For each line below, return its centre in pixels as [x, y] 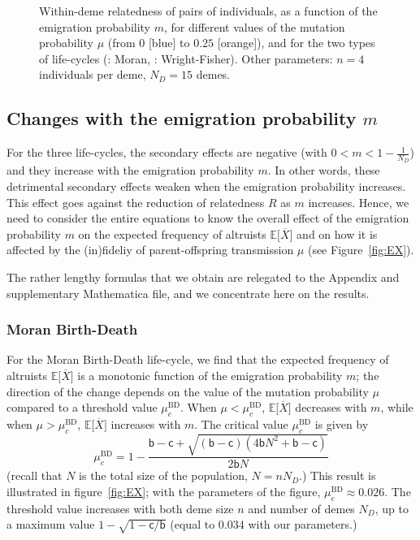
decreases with [331, 407]
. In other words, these [324, 170]
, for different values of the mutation [254, 26]
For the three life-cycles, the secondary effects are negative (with [167, 152]
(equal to [193, 524]
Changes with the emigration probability [182, 118]
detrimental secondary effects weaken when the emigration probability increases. [206, 186]
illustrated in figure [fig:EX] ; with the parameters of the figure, [164, 491]
